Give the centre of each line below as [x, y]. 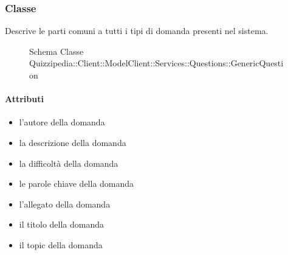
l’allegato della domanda [65, 204]
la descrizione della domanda [73, 142]
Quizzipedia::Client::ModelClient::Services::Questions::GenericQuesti [156, 63]
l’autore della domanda [62, 122]
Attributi [24, 99]
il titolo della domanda [62, 224]
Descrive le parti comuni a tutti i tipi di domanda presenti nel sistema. [137, 31]
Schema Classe [57, 51]
